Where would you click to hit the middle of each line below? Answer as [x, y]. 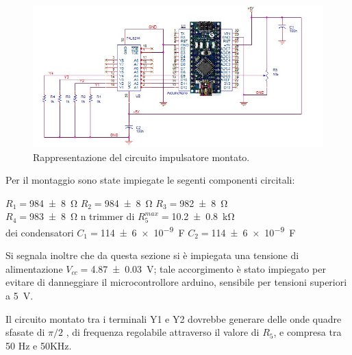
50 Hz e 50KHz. [39, 345]
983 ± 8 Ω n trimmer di [82, 216]
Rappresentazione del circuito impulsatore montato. [141, 157]
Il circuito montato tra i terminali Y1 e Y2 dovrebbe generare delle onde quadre [174, 318]
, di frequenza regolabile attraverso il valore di [163, 332]
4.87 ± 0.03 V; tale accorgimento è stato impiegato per [208, 268]
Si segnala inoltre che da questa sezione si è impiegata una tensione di [152, 255]
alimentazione [34, 268]
